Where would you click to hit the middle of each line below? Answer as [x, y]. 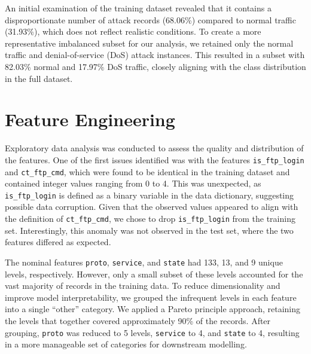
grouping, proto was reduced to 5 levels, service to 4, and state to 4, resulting [152, 332]
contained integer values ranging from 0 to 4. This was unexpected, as [133, 183]
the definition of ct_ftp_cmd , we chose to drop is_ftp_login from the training [150, 219]
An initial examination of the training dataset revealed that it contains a [138, 8]
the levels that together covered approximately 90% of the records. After [138, 320]
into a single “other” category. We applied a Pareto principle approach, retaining [153, 309]
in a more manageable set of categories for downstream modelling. [126, 344]
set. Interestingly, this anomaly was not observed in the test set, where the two [149, 230]
